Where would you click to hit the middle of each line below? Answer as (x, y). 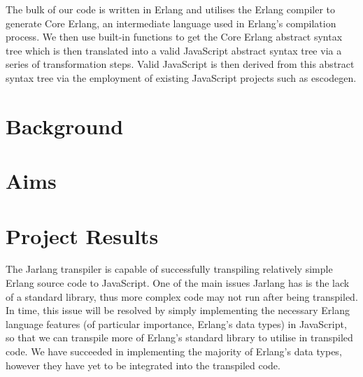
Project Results (82, 235)
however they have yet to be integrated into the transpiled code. (143, 365)
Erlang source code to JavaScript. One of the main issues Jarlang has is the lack (178, 283)
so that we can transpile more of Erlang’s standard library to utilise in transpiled (179, 337)
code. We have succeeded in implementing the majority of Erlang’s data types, (174, 351)
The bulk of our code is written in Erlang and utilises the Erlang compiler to (171, 9)
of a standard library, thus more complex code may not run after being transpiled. (182, 296)
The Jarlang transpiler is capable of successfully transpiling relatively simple (169, 269)
